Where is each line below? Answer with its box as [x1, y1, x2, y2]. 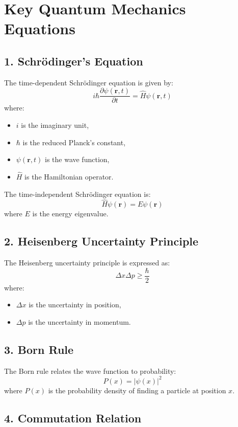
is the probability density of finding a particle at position [48, 385, 226, 395]
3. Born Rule [4, 342, 74, 357]
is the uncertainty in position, [29, 299, 121, 310]
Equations [4, 18, 75, 39]
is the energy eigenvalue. [32, 208, 109, 219]
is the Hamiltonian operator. [24, 171, 114, 182]
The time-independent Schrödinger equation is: [4, 188, 151, 199]
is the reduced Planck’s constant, [22, 137, 126, 147]
